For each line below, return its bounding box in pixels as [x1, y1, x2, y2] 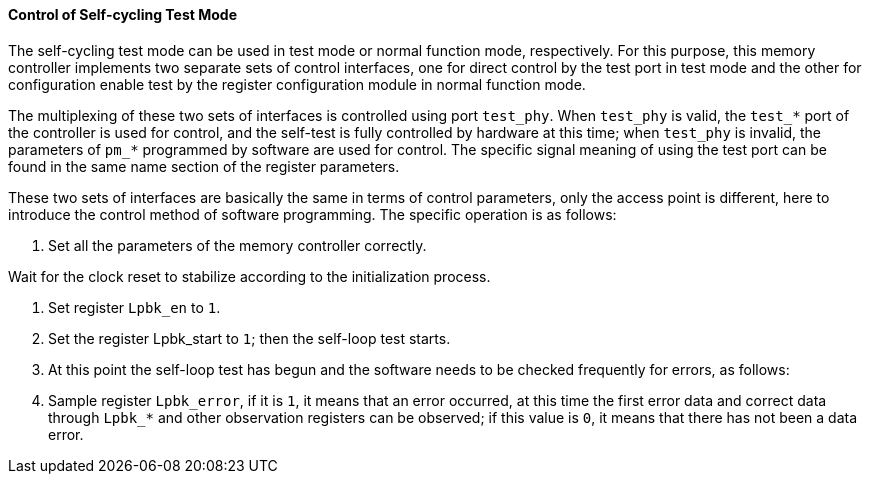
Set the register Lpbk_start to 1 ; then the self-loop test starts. [48, 329, 451, 347]
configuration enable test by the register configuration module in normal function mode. [8, 75, 586, 93]
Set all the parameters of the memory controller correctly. [48, 236, 427, 254]
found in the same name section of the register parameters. [8, 157, 400, 175]
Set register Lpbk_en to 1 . [48, 298, 221, 316]
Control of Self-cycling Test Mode [8, 6, 237, 23]
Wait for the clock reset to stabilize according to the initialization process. [8, 267, 491, 285]
